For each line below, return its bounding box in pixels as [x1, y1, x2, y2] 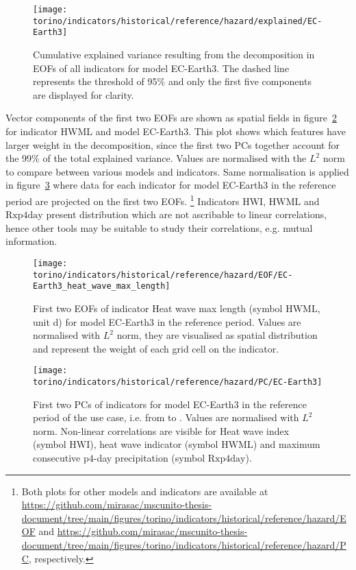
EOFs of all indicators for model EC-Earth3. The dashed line [33, 60, 290, 75]
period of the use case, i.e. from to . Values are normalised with [33, 410, 299, 425]
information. [5, 234, 58, 248]
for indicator [5, 123, 58, 138]
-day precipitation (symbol [93, 450, 205, 464]
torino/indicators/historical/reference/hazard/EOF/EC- [33, 270, 293, 280]
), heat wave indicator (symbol [90, 437, 218, 451]
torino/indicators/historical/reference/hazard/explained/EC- [33, 16, 322, 26]
